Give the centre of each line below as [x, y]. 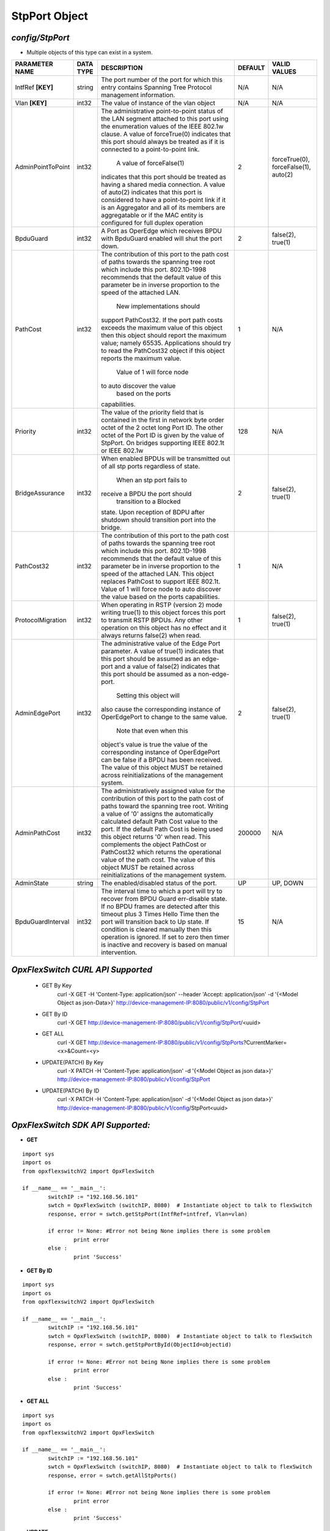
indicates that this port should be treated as [163, 177]
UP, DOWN [288, 883]
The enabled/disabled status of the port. [159, 883]
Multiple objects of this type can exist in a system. [90, 53]
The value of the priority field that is [152, 412]
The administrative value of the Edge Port [161, 644]
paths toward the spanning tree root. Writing [165, 807]
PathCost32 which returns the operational [161, 852]
